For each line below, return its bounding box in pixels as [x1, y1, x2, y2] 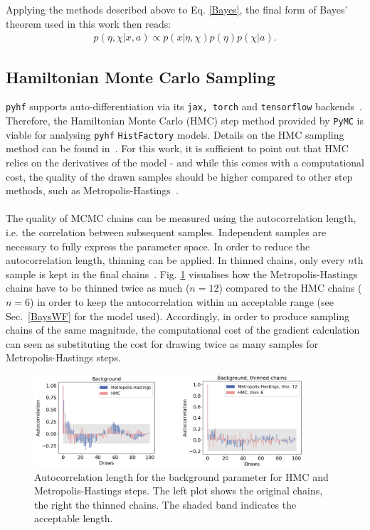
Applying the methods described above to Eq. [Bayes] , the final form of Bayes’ [6, 2, 348, 16]
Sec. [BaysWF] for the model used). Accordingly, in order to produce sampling [6, 308, 350, 323]
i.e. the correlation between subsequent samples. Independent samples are [6, 224, 327, 239]
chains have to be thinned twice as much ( [6, 280, 190, 295]
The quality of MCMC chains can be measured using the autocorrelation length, [6, 211, 356, 226]
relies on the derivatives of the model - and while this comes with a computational [6, 154, 364, 169]
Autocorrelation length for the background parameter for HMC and [34, 469, 329, 484]
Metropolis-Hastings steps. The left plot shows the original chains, [34, 483, 323, 498]
